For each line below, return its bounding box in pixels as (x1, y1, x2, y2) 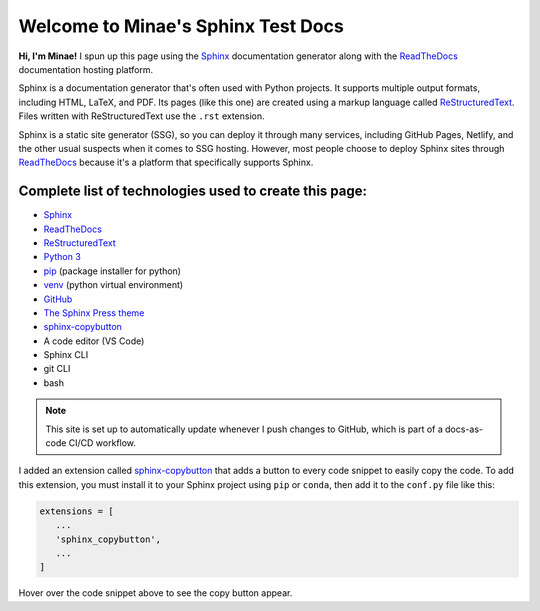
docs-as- (445, 423, 484, 435)
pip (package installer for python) (43, 265, 182, 277)
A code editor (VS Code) (43, 335, 145, 347)
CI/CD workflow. (68, 437, 137, 449)
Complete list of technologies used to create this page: (18, 183, 367, 200)
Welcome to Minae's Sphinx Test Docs (18, 15, 344, 37)
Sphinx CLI (43, 349, 89, 361)
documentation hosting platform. (18, 63, 154, 75)
